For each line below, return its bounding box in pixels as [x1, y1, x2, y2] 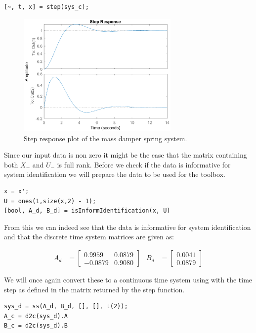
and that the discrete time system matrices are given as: [4, 231, 174, 242]
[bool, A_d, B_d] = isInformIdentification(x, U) [4, 207, 171, 215]
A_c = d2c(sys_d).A [4, 312, 68, 320]
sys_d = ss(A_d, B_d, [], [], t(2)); [4, 303, 128, 310]
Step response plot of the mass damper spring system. [24, 133, 187, 143]
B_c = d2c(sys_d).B [4, 322, 68, 330]
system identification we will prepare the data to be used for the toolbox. [4, 169, 225, 179]
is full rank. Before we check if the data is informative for [57, 159, 231, 169]
